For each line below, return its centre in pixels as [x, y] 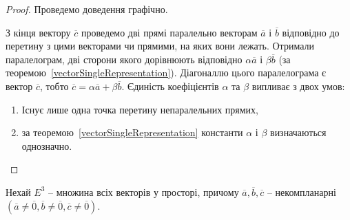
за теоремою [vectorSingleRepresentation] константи [132, 132]
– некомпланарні [301, 191]
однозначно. [47, 145]
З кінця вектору [38, 32]
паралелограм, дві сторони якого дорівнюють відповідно [124, 59]
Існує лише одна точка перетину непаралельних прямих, [140, 109]
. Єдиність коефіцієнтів [170, 86]
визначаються [298, 132]
